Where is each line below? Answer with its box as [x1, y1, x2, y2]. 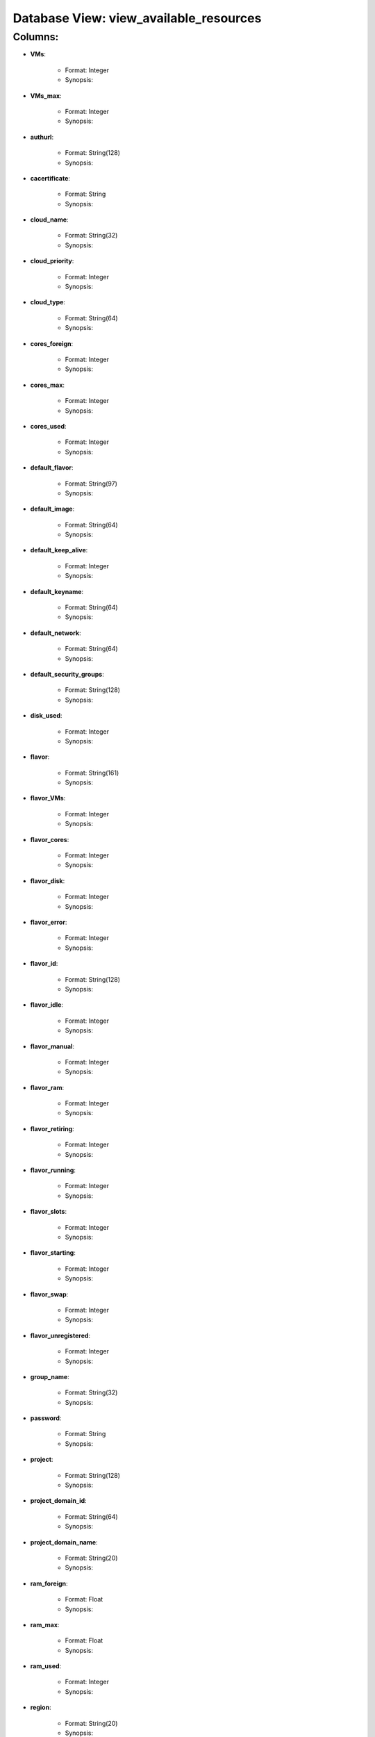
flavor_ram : [30, 1083, 65, 1092]
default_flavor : [30, 463, 74, 472]
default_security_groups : [30, 670, 104, 678]
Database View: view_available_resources [12, 10, 262, 26]
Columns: [12, 31, 59, 43]
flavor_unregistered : [30, 1331, 90, 1340]
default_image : [30, 504, 75, 513]
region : [30, 1703, 51, 1712]
